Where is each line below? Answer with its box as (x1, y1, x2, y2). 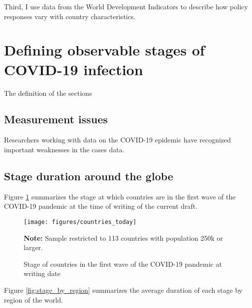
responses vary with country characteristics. (4, 11, 136, 21)
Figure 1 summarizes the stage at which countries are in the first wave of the (4, 191, 236, 201)
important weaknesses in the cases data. (4, 144, 125, 154)
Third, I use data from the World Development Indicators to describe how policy (4, 1, 248, 11)
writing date (24, 268, 61, 279)
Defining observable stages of (4, 40, 205, 60)
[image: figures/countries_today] (24, 218, 137, 225)
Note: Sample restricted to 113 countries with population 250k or (24, 232, 223, 243)
